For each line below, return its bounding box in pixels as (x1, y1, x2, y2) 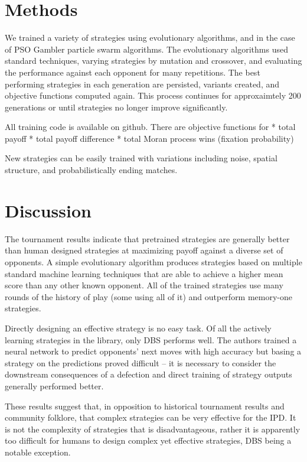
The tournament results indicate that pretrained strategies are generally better (5, 232, 290, 245)
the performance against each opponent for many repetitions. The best (5, 66, 260, 78)
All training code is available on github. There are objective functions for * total (5, 121, 296, 133)
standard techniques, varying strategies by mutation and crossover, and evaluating (5, 54, 302, 67)
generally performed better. (5, 379, 104, 392)
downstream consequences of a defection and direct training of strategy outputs (5, 368, 292, 380)
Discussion (5, 198, 92, 222)
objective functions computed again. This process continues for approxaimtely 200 (5, 89, 301, 102)
